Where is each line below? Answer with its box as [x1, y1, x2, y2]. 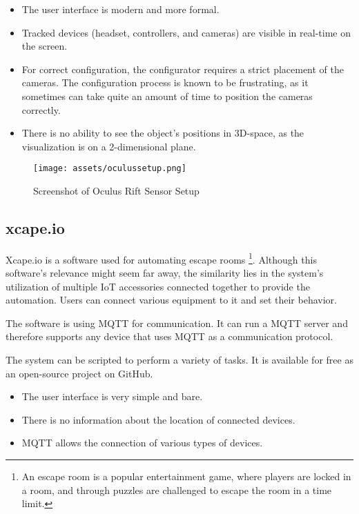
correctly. [21, 102, 61, 117]
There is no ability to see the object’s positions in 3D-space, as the [21, 126, 304, 140]
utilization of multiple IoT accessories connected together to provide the [6, 279, 310, 293]
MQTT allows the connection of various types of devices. [21, 435, 263, 450]
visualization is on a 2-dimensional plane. [21, 139, 196, 153]
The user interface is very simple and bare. [21, 389, 203, 404]
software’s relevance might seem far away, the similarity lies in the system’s [6, 266, 324, 280]
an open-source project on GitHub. [6, 366, 153, 380]
